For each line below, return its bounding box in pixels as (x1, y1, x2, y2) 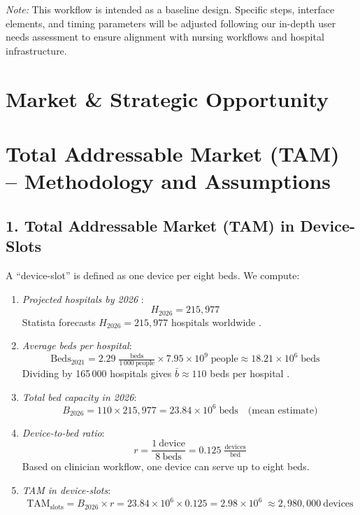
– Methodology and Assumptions (6, 167, 331, 195)
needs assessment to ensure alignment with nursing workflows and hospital (6, 29, 324, 44)
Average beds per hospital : (22, 338, 132, 353)
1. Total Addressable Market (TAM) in (6, 214, 295, 236)
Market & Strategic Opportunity (6, 84, 329, 113)
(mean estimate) (247, 405, 318, 416)
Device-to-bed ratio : (22, 425, 105, 439)
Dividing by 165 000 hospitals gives (22, 366, 172, 381)
